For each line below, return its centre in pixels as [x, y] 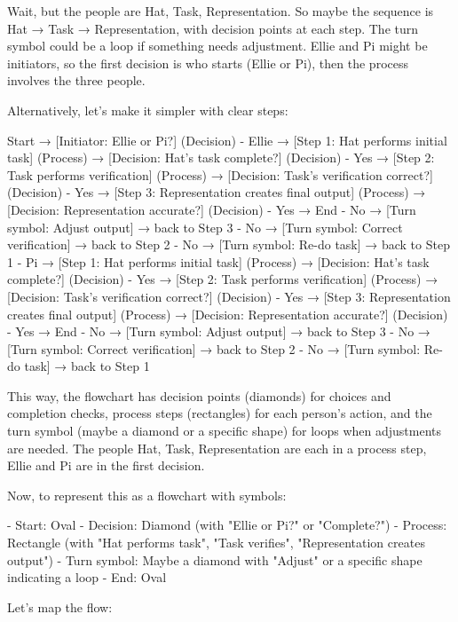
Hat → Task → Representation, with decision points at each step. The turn [213, 28]
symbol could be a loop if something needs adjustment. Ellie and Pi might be [217, 46]
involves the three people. [76, 80]
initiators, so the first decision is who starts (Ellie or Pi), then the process [208, 63]
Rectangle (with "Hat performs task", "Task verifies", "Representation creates [216, 543]
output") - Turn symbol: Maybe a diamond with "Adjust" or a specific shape [215, 559]
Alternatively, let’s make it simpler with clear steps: [148, 110]
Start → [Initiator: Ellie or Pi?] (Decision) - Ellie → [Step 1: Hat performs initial [227, 140]
